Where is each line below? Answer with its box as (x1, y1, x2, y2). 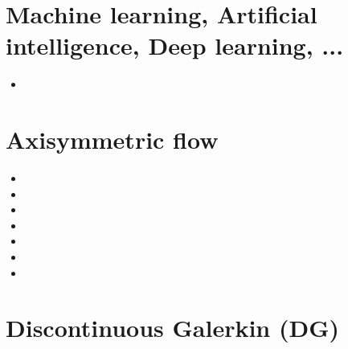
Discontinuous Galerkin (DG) (6, 311, 340, 344)
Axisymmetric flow (6, 123, 219, 156)
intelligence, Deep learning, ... (6, 29, 344, 62)
